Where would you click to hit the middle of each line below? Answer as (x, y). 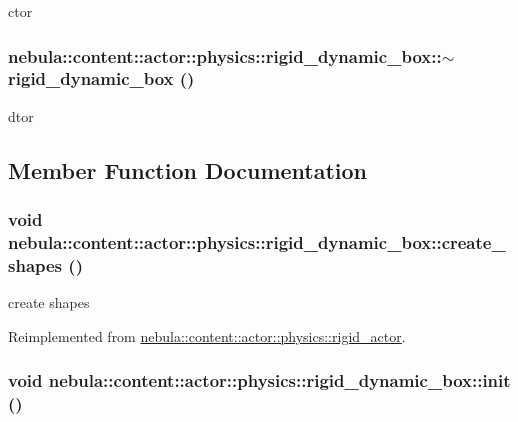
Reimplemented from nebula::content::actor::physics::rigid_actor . (207, 335)
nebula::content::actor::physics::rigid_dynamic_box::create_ (257, 241)
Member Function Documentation (188, 169)
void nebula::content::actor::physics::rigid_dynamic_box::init (259, 380)
